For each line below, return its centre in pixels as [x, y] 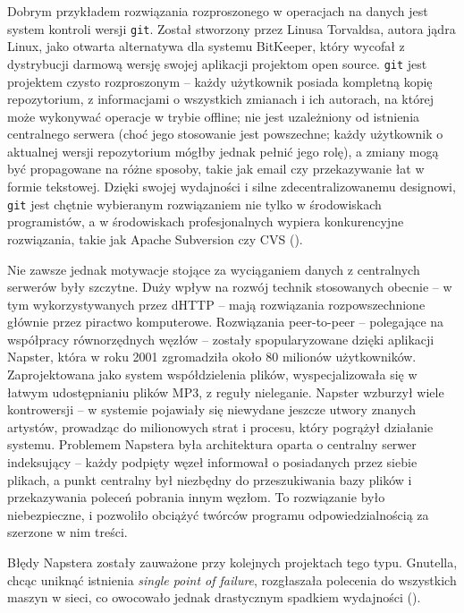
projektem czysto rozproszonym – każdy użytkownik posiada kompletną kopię [220, 81]
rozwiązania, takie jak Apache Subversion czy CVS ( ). [155, 238]
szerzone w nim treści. [67, 532]
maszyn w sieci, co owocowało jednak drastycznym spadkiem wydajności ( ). [214, 597]
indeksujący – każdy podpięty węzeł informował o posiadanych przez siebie [212, 462]
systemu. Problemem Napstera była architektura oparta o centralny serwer [212, 444]
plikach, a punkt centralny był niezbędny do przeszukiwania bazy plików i [210, 479]
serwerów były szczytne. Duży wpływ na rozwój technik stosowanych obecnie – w [230, 287]
